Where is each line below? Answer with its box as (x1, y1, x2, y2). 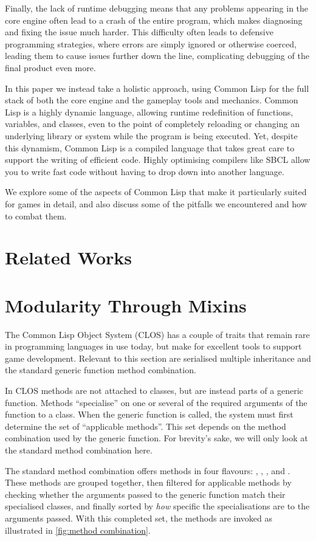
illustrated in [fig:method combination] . (5, 523, 151, 536)
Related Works (5, 245, 132, 270)
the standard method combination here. (5, 443, 153, 456)
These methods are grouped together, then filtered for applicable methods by (5, 476, 292, 489)
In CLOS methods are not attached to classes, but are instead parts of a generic (5, 384, 303, 396)
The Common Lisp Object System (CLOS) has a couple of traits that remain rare (5, 328, 310, 340)
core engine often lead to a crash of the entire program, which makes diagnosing (5, 13, 303, 26)
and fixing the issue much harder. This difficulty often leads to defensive (5, 26, 273, 38)
